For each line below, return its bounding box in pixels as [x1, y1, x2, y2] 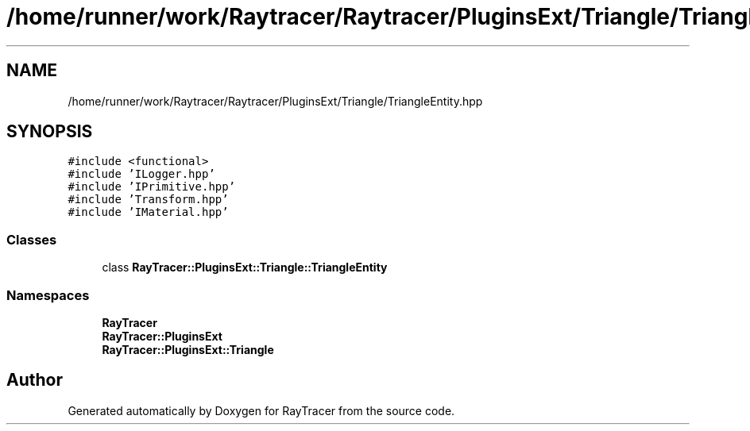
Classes [6, 231, 57, 248]
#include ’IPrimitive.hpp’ [68, 180, 236, 194]
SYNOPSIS [6, 121, 93, 142]
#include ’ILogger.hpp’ [68, 167, 215, 181]
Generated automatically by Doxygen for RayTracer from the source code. [68, 403, 455, 418]
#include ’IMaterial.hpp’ [68, 206, 229, 219]
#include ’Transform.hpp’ [68, 193, 229, 206]
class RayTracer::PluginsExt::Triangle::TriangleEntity [102, 260, 388, 275]
